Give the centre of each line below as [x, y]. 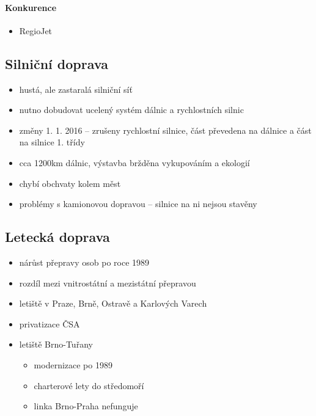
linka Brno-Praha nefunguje [86, 406]
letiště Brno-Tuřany [56, 344]
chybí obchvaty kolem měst [70, 183]
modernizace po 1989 [73, 364]
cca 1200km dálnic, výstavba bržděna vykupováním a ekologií [134, 162]
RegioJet [36, 30]
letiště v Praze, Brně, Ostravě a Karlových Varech [113, 303]
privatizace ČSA [50, 323]
